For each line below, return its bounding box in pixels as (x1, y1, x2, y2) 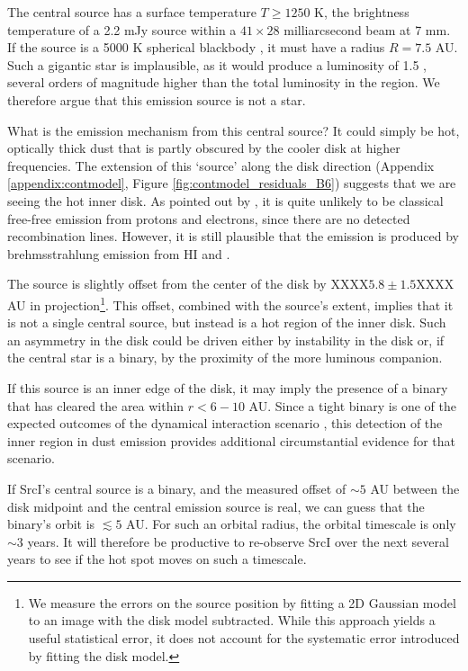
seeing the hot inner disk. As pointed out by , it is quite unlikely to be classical (7, 191, 444, 210)
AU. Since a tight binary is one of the (248, 396, 456, 415)
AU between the (370, 479, 460, 497)
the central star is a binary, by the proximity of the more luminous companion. (7, 348, 443, 367)
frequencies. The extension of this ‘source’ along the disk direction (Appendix (7, 156, 435, 174)
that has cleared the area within (7, 396, 184, 415)
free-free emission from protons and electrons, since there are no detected (7, 209, 410, 228)
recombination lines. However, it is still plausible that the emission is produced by (7, 227, 459, 246)
